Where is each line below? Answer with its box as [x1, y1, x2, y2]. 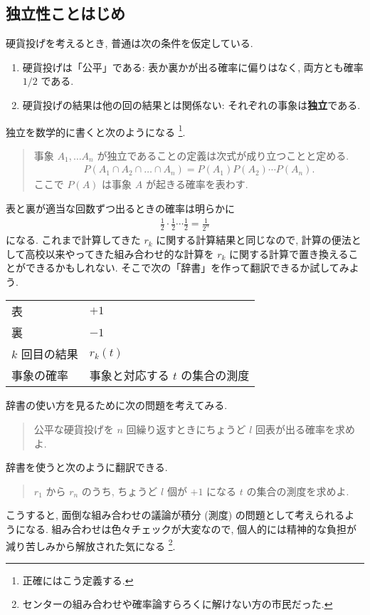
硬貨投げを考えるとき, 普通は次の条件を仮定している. [6, 36, 253, 51]
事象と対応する [89, 367, 169, 384]
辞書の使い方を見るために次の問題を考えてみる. [6, 398, 228, 413]
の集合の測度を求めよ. [246, 483, 349, 498]
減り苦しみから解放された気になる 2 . [6, 536, 176, 553]
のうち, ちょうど [81, 483, 158, 498]
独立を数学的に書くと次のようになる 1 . [6, 122, 186, 139]
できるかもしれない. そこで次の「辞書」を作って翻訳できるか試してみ [25, 260, 349, 275]
